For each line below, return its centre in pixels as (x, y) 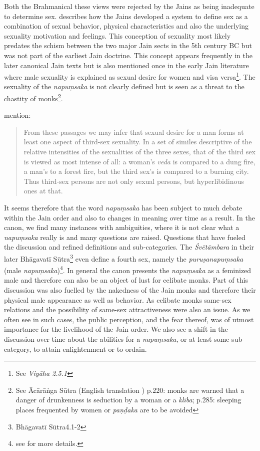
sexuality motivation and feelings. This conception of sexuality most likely (117, 35)
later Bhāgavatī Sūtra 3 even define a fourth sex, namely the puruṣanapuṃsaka (124, 258)
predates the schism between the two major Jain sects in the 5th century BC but (128, 45)
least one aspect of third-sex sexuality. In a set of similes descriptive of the (138, 142)
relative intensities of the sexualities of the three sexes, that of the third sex (139, 152)
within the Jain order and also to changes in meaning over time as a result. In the (129, 217)
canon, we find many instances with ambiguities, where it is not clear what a (122, 227)
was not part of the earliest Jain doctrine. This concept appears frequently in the (128, 55)
